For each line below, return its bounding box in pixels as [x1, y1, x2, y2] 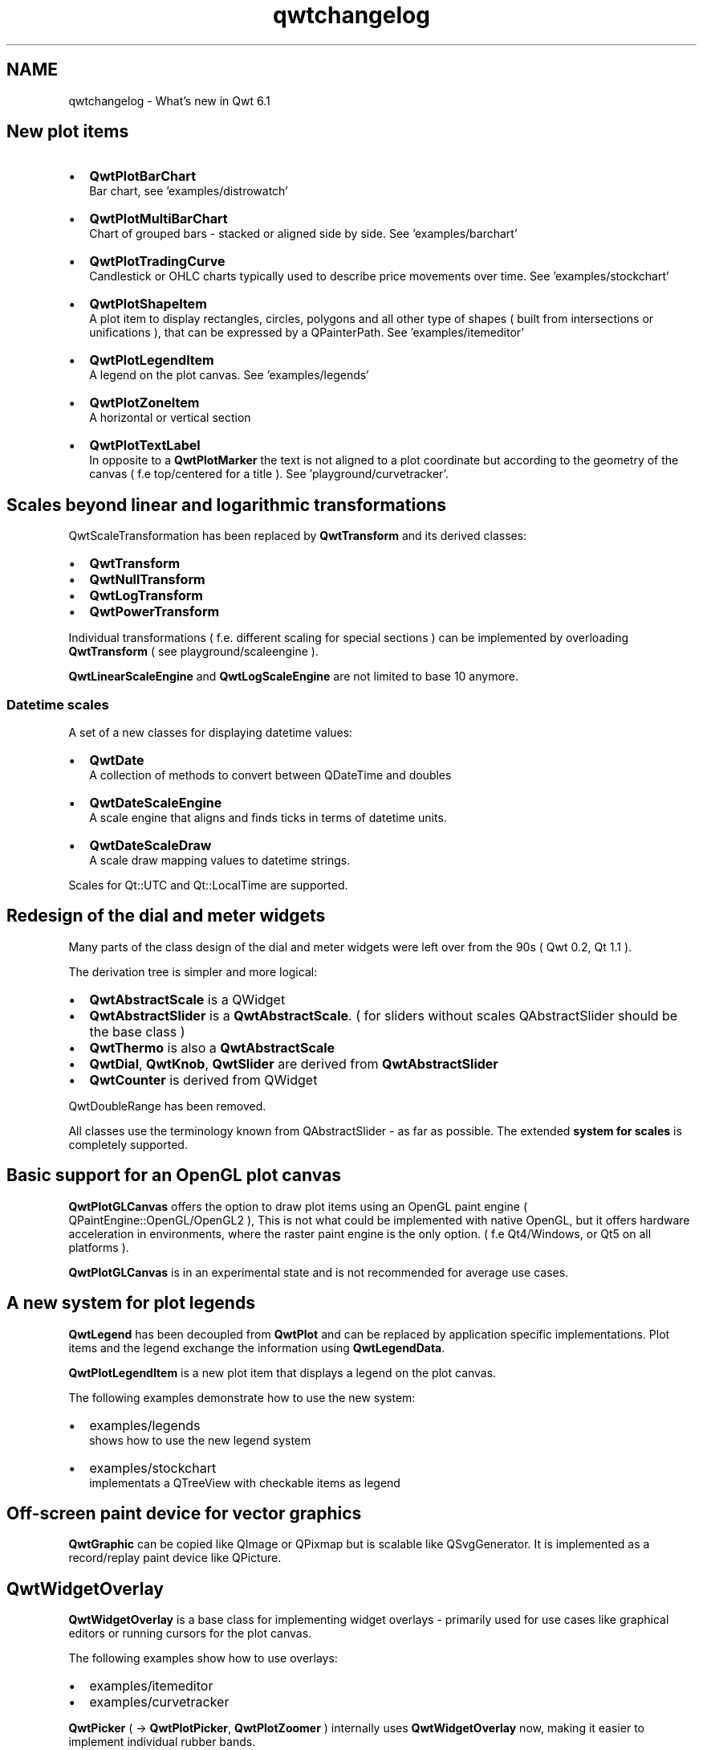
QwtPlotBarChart [89, 168, 197, 185]
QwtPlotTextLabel [89, 437, 201, 454]
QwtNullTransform [89, 571, 205, 588]
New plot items [6, 121, 129, 142]
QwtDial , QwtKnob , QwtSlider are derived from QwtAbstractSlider [89, 1055, 498, 1072]
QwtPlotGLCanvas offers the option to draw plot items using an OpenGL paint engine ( [68, 1199, 528, 1213]
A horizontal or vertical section [89, 411, 251, 425]
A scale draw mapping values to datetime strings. [89, 853, 351, 868]
